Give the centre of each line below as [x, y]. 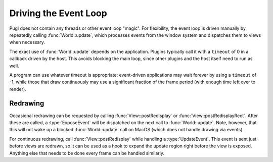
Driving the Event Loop [58, 13]
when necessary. [27, 42]
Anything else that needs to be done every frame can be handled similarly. [87, 153]
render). [18, 89]
